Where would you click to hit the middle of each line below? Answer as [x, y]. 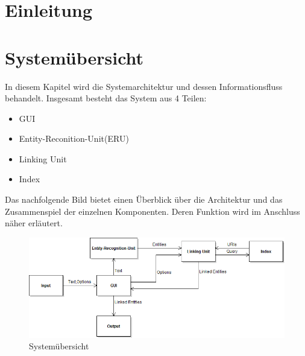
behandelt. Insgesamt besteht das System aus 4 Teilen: [106, 98]
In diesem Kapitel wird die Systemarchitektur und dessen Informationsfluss [144, 86]
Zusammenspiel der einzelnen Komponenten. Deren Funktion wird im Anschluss [152, 211]
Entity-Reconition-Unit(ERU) [74, 138]
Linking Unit [43, 158]
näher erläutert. [34, 223]
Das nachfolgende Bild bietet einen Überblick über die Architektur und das [144, 199]
